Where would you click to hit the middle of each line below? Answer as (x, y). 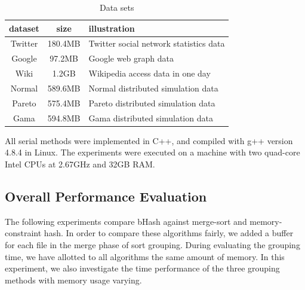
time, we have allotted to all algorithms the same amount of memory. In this (145, 256)
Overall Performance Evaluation (106, 196)
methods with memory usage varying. (73, 280)
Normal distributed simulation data (153, 88)
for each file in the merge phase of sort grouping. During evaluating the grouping (152, 244)
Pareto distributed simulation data (152, 103)
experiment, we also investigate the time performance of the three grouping (142, 268)
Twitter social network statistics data (157, 43)
